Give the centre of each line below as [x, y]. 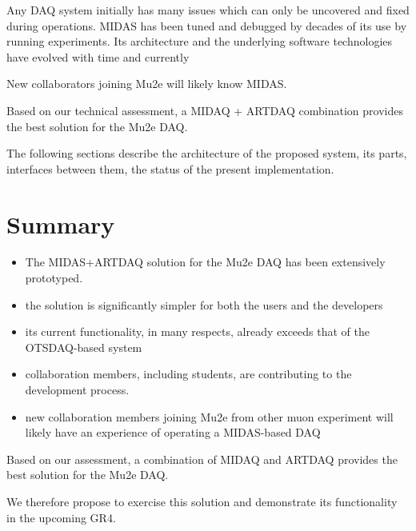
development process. [77, 390]
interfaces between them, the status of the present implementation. [170, 168]
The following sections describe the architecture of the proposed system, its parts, [207, 153]
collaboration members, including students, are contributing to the [188, 374]
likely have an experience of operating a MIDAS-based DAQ [173, 432]
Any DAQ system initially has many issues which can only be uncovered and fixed [208, 10]
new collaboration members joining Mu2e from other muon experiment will [209, 416]
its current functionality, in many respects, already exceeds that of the [197, 331]
